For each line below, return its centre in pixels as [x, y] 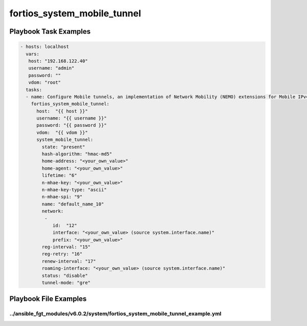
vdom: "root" [45, 83]
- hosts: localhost [45, 47]
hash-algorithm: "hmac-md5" [77, 154]
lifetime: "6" [59, 176]
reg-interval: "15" [66, 247]
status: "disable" [65, 275]
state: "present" [63, 147]
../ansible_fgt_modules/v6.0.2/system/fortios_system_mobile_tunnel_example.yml [115, 314]
